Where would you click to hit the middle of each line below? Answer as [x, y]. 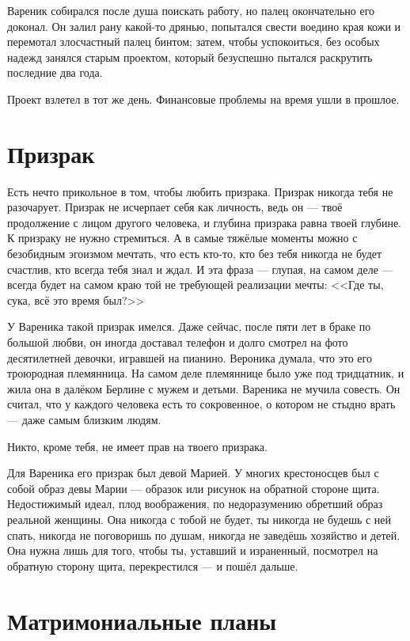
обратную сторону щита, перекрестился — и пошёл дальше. [153, 565]
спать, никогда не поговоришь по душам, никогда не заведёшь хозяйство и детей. [204, 535]
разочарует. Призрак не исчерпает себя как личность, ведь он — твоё [175, 207]
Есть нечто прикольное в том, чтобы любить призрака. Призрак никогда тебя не [200, 191]
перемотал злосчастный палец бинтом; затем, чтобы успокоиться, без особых [194, 42]
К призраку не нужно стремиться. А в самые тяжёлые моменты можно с [182, 238]
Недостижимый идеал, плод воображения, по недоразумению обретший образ [195, 504]
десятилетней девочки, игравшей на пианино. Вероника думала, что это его [190, 357]
